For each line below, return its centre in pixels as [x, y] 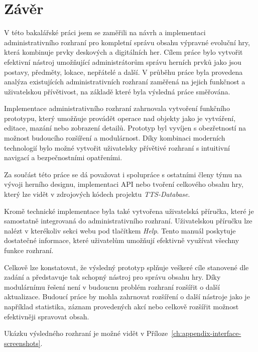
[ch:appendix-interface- [206, 333]
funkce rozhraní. [29, 250]
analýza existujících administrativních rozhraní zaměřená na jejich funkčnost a [125, 82]
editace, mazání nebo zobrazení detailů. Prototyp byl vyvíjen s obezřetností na [125, 128]
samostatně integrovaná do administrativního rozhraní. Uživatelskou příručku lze [128, 221]
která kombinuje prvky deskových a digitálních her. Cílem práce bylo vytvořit [123, 52]
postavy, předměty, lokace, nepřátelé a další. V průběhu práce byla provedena [123, 72]
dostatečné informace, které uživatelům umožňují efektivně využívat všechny [122, 240]
